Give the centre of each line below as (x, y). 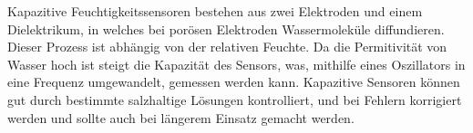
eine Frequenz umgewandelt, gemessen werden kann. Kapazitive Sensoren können (234, 82)
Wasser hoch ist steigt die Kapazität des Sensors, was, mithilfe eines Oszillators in (236, 64)
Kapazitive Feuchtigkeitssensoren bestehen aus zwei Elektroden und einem (215, 11)
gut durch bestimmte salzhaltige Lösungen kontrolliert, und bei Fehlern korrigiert (235, 99)
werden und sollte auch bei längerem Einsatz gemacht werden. (181, 117)
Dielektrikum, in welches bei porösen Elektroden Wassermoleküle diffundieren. (226, 28)
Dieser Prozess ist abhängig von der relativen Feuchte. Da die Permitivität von (227, 47)
